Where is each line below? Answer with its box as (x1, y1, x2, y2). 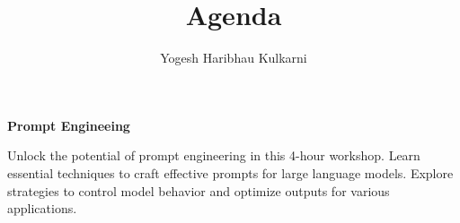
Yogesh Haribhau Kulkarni (160, 48, 307, 67)
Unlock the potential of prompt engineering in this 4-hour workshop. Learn (7, 146, 420, 165)
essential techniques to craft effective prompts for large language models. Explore (7, 163, 454, 182)
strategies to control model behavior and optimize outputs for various (7, 181, 390, 200)
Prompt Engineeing (7, 116, 130, 134)
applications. (7, 199, 77, 218)
